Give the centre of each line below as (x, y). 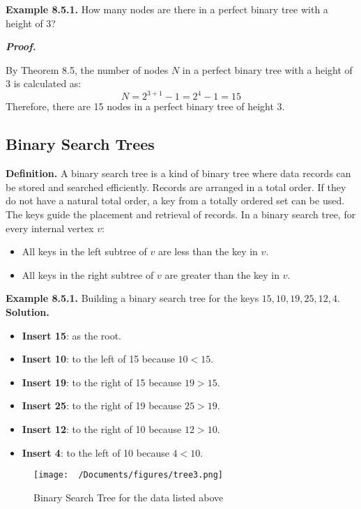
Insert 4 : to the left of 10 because (95, 452)
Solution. (28, 312)
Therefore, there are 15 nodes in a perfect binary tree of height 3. (145, 106)
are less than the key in (208, 251)
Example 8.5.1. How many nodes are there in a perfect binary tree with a (167, 9)
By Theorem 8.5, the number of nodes (87, 69)
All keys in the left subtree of (84, 251)
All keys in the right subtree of (88, 274)
